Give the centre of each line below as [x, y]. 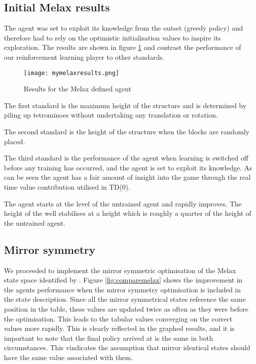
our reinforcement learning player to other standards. [84, 57]
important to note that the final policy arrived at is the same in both [109, 338]
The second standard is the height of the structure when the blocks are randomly [127, 132]
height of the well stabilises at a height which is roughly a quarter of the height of [128, 213]
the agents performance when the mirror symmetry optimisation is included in [123, 289]
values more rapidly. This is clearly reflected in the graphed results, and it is [119, 328]
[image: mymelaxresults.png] [72, 73]
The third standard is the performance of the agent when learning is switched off [126, 158]
